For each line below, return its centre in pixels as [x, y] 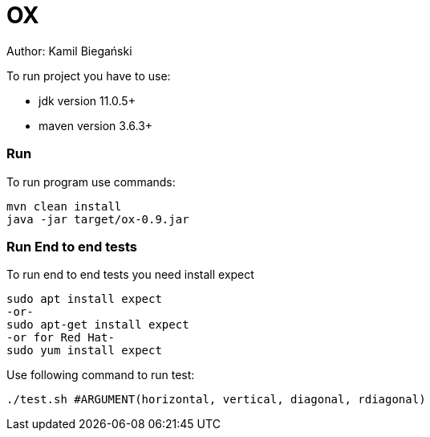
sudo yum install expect [84, 351]
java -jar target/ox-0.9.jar [98, 219]
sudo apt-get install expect [98, 325]
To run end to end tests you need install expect [130, 275]
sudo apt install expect [84, 299]
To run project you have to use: [89, 76]
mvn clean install [64, 206]
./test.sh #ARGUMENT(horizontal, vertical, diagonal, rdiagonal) [216, 400]
